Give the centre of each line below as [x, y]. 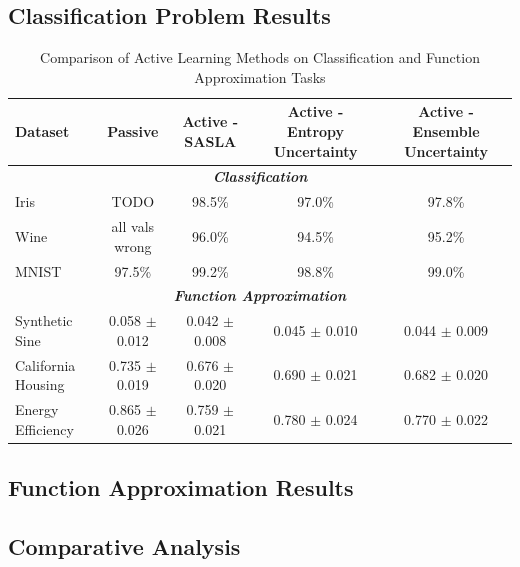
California [45, 364]
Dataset [42, 130]
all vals [133, 226]
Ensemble [446, 130]
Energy [37, 409]
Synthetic [44, 320]
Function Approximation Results [181, 487]
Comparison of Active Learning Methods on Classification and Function [260, 57]
